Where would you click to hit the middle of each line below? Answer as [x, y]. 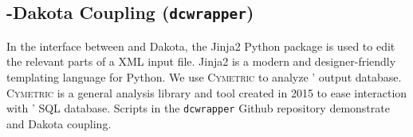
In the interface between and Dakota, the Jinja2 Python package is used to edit [201, 46]
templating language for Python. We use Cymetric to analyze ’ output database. [204, 76]
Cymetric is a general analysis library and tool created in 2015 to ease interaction [207, 92]
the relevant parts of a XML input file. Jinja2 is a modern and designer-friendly [201, 61]
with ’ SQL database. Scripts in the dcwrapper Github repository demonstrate [198, 108]
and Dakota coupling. [59, 123]
